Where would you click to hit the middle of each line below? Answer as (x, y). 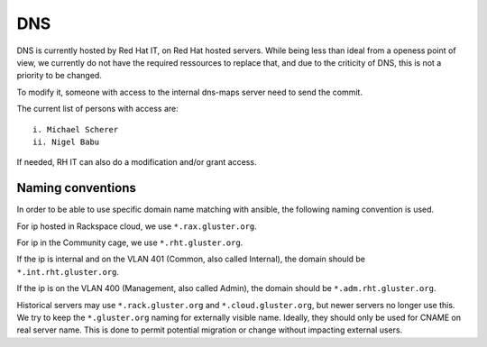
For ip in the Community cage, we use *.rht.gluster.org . (130, 242)
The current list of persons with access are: (98, 109)
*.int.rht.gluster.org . (68, 271)
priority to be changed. (60, 76)
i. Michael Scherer (76, 129)
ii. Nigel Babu (66, 142)
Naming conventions (77, 188)
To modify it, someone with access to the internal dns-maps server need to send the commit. (189, 92)
